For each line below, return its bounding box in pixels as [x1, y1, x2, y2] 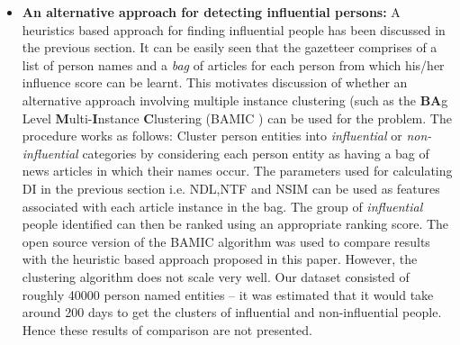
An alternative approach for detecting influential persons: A [22, 3, 401, 21]
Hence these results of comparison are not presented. [22, 320, 312, 339]
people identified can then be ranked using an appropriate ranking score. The [22, 214, 449, 233]
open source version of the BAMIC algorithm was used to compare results [22, 232, 430, 250]
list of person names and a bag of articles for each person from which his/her [22, 55, 445, 74]
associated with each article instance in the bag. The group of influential [22, 196, 423, 215]
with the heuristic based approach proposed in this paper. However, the [22, 250, 418, 268]
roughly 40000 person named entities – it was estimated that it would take [22, 285, 434, 304]
